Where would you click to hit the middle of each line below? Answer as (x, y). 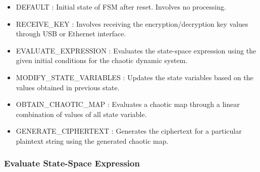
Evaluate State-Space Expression (72, 163)
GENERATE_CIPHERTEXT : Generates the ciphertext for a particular (129, 131)
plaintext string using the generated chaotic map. (92, 140)
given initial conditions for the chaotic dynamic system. (102, 60)
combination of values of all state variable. (81, 114)
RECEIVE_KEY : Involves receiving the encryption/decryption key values (132, 23)
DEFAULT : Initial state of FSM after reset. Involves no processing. (121, 7)
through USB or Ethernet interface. (71, 34)
